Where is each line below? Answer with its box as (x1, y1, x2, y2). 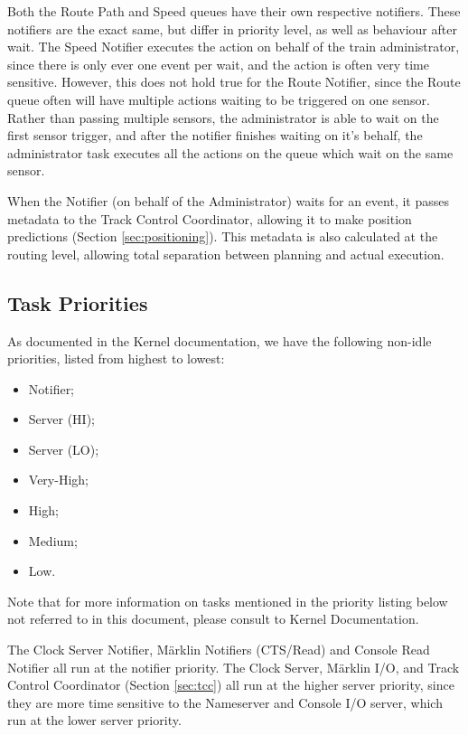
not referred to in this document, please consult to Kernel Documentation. (7, 609, 419, 628)
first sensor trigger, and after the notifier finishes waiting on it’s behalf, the (7, 126, 423, 145)
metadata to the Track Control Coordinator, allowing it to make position (7, 209, 412, 228)
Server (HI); (28, 410, 95, 429)
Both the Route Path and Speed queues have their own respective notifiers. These (7, 2, 461, 20)
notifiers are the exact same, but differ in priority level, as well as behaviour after (7, 19, 457, 38)
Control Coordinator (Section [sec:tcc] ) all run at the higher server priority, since (7, 675, 454, 694)
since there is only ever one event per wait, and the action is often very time (7, 54, 429, 73)
